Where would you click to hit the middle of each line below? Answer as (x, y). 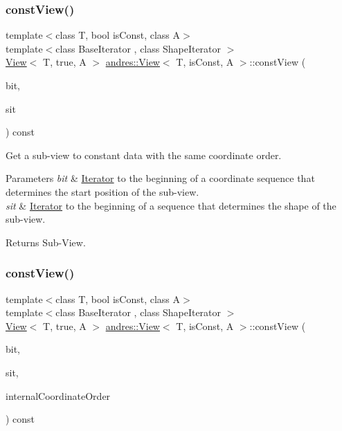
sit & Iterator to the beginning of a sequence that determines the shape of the (171, 205)
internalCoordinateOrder (58, 395)
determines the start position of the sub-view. (102, 191)
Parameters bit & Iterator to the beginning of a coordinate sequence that (160, 178)
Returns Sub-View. (46, 242)
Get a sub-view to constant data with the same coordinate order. (144, 155)
